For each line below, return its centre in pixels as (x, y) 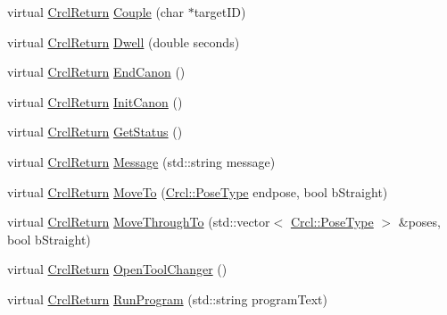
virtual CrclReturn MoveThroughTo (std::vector (139, 222)
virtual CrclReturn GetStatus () (95, 132)
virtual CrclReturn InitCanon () (95, 101)
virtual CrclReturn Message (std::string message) (141, 161)
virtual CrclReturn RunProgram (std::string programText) (167, 298)
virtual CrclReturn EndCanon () (96, 72)
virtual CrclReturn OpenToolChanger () (117, 269)
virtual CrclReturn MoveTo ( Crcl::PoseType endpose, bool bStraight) (198, 191)
